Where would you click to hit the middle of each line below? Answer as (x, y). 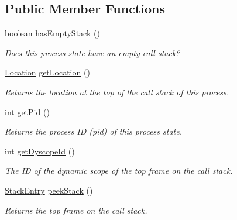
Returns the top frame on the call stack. (76, 210)
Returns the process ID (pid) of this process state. (93, 131)
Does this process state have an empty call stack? (92, 52)
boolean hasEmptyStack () (52, 33)
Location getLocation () (47, 72)
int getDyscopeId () (40, 151)
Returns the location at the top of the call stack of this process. (117, 92)
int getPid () (27, 111)
